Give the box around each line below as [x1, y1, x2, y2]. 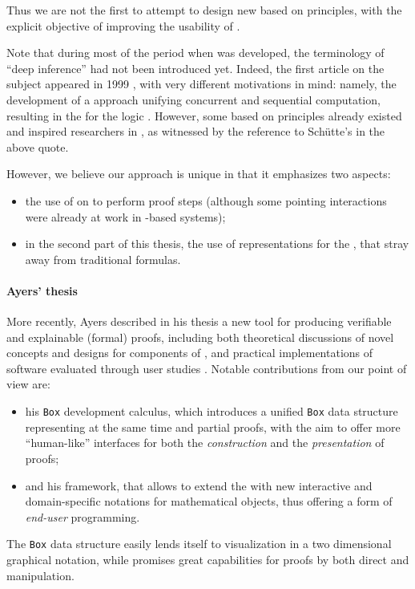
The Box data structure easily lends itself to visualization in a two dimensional [6, 535, 392, 552]
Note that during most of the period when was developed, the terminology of [6, 44, 385, 61]
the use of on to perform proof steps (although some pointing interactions [25, 192, 387, 209]
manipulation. [6, 567, 75, 583]
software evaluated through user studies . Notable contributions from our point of [6, 359, 407, 376]
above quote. [6, 138, 69, 155]
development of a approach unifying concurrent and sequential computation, [6, 91, 381, 108]
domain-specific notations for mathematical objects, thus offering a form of [25, 493, 393, 510]
